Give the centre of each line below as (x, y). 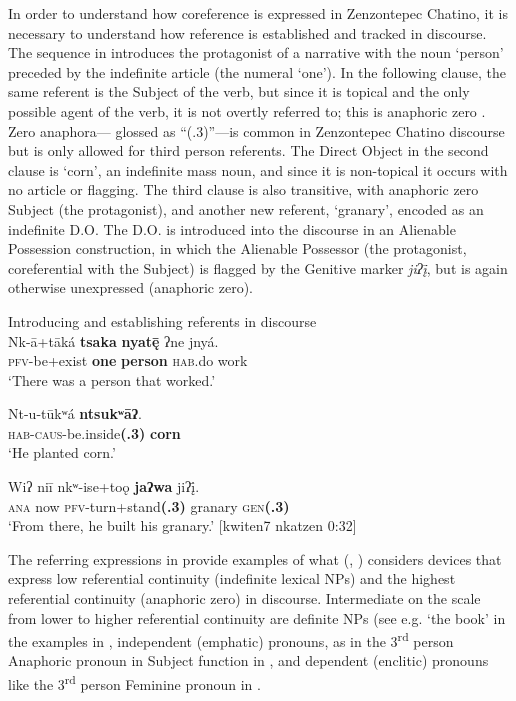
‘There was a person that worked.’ (112, 379)
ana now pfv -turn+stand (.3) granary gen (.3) (149, 505)
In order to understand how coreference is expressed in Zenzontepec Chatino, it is (258, 13)
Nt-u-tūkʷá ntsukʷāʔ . (75, 413)
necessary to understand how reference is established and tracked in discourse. (247, 32)
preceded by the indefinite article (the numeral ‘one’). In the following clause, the (257, 71)
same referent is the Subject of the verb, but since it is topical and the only (239, 91)
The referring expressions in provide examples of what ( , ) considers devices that (255, 558)
